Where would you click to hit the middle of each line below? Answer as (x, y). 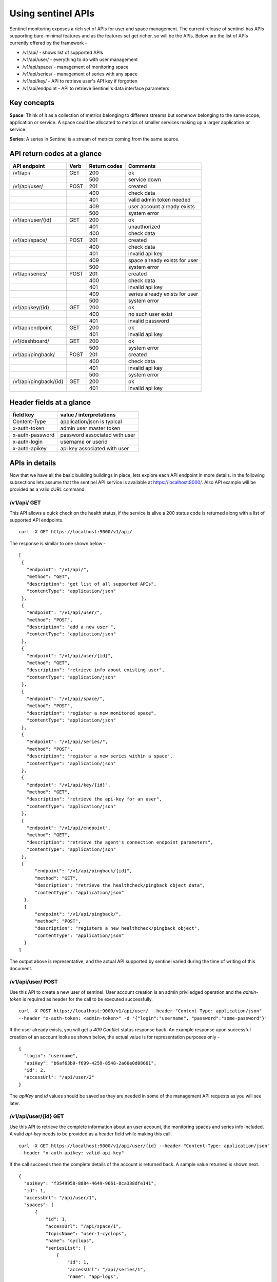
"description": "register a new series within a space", (100, 756)
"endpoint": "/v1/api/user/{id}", (70, 656)
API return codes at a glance (56, 154)
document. (21, 969)
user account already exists (162, 206)
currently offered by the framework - (48, 43)
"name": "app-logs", (93, 1277)
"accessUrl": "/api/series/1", (106, 1269)
